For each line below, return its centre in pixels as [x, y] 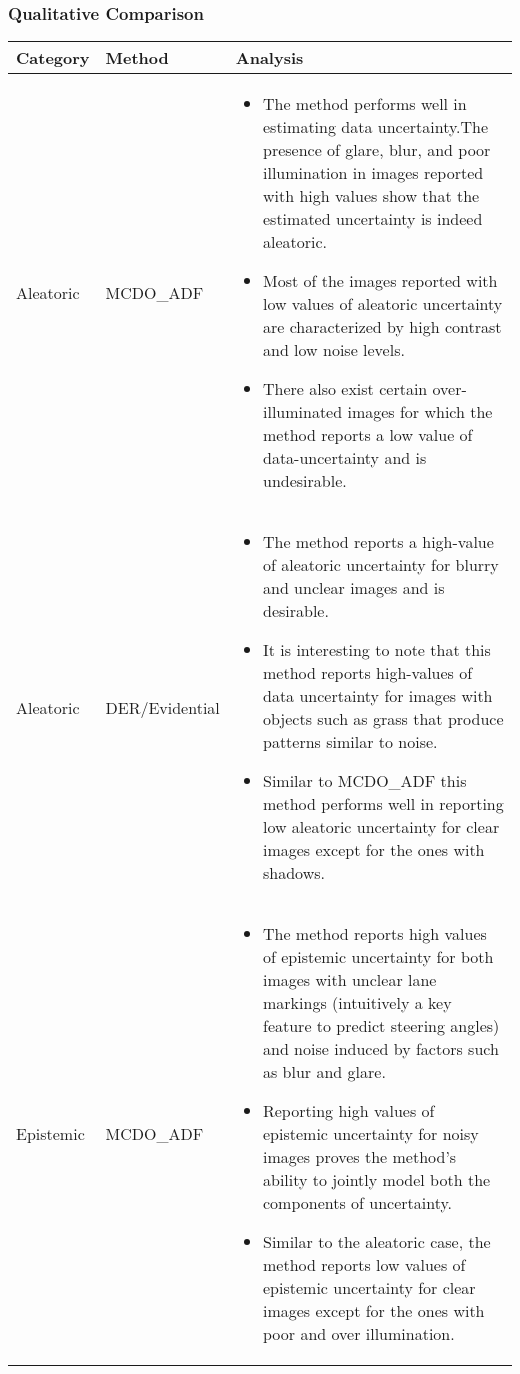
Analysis [269, 58]
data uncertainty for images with [377, 696]
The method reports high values [374, 934]
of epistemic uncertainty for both [378, 957]
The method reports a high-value [378, 542]
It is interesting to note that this [376, 650]
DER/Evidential [162, 707]
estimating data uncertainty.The [375, 127]
